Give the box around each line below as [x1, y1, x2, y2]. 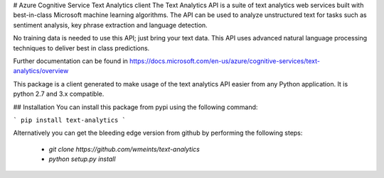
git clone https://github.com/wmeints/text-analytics [48, 145, 201, 153]
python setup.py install [48, 155, 116, 163]
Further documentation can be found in [13, 57, 128, 65]
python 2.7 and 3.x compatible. [13, 89, 105, 99]
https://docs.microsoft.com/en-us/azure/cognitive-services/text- [129, 57, 320, 65]
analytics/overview [13, 67, 69, 75]
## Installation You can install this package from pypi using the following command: [13, 103, 258, 111]
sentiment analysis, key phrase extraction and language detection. [13, 21, 208, 29]
